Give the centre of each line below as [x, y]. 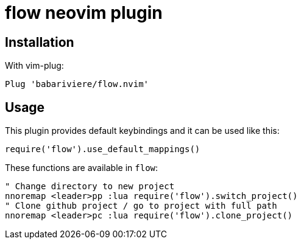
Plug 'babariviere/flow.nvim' [77, 84]
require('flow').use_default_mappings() [103, 149]
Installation [40, 42]
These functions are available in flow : [82, 168]
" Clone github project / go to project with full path [141, 206]
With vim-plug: [34, 66]
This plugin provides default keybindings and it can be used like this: [142, 131]
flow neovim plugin [84, 13]
